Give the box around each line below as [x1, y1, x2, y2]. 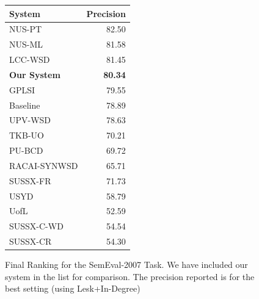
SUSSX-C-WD [9, 220, 64, 232]
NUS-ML [9, 38, 43, 51]
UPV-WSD [9, 113, 51, 126]
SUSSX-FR [9, 174, 51, 187]
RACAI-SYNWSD [9, 159, 78, 171]
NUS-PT [9, 23, 42, 35]
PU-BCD [9, 144, 43, 157]
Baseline [9, 98, 40, 111]
